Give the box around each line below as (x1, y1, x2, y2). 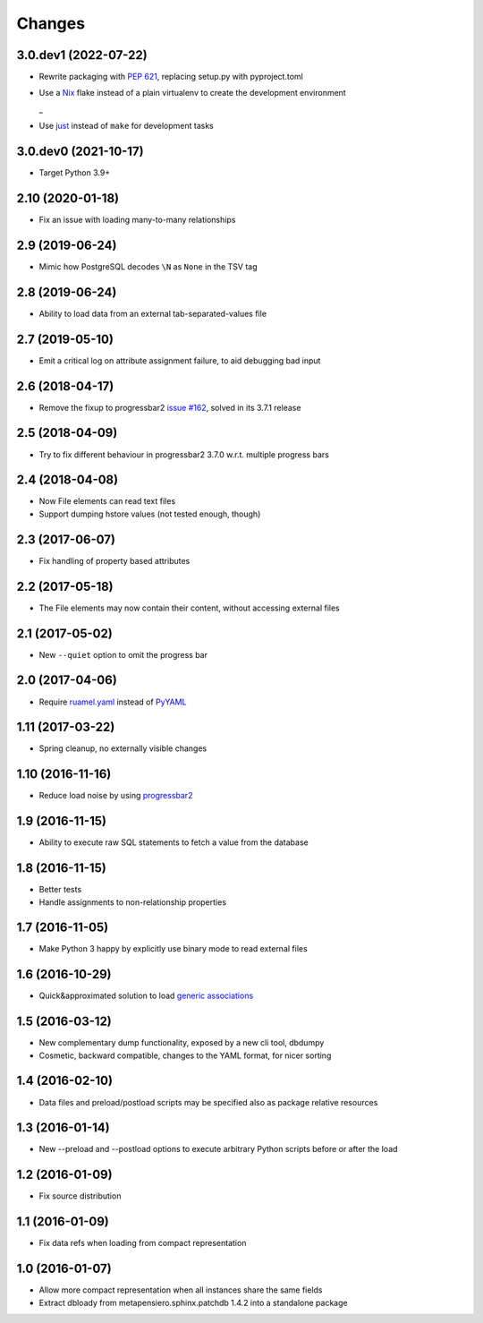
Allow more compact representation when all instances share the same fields (38, 1285, 323, 1295)
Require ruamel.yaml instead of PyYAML (38, 696, 187, 707)
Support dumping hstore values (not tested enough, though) (38, 508, 261, 519)
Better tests (38, 884, 82, 895)
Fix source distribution (38, 1191, 122, 1201)
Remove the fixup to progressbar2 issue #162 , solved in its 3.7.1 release (38, 402, 301, 413)
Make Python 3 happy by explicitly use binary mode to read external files (38, 943, 308, 954)
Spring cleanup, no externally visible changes (38, 743, 208, 754)
